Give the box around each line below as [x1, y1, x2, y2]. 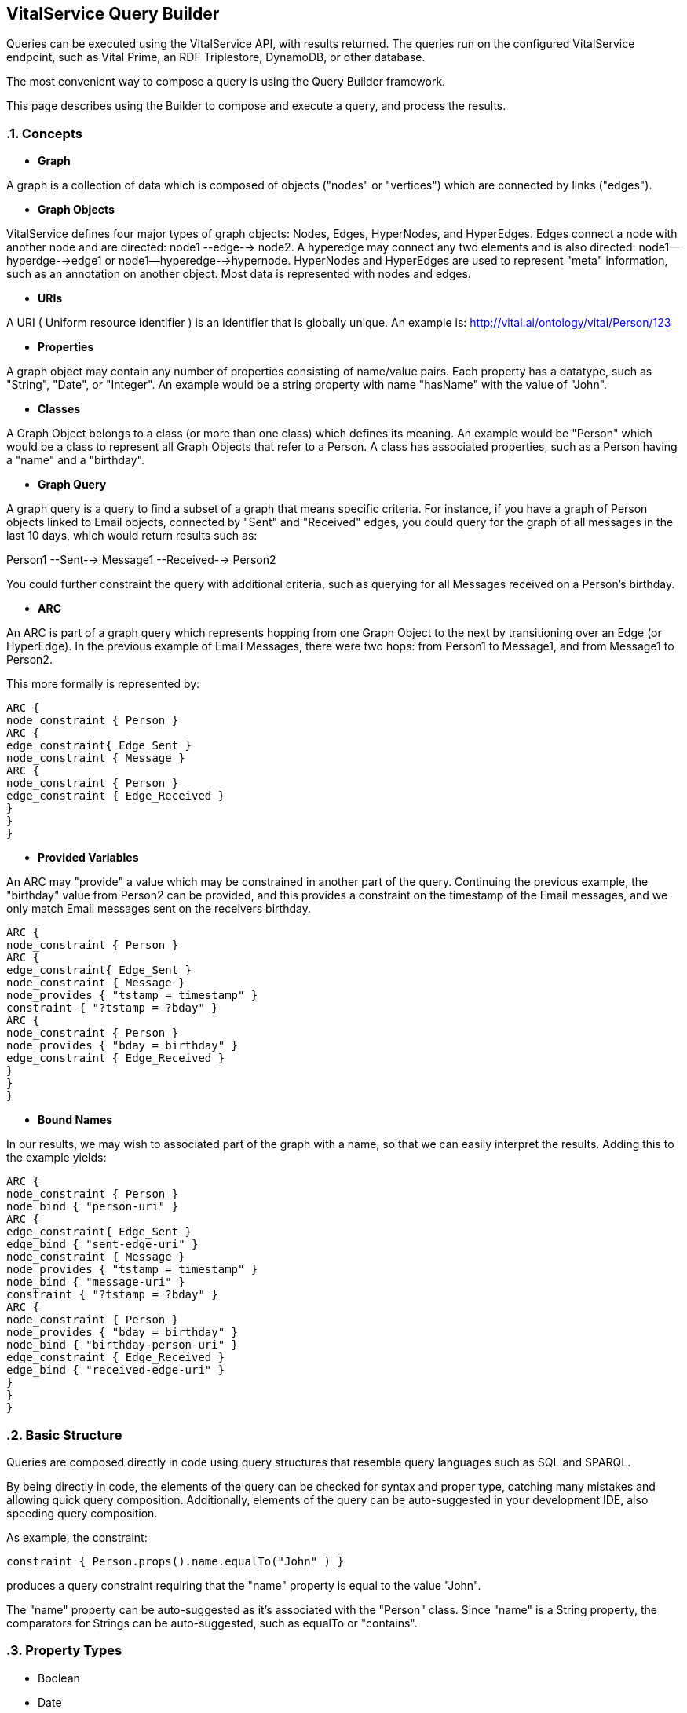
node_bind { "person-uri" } [6, 1200, 179, 1213]
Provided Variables [38, 851, 139, 865]
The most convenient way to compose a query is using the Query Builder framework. [6, 75, 446, 89]
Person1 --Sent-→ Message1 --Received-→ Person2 [6, 553, 276, 567]
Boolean [38, 1671, 80, 1685]
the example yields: [6, 1151, 107, 1165]
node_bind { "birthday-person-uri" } [6, 1338, 239, 1352]
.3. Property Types [6, 1642, 122, 1659]
